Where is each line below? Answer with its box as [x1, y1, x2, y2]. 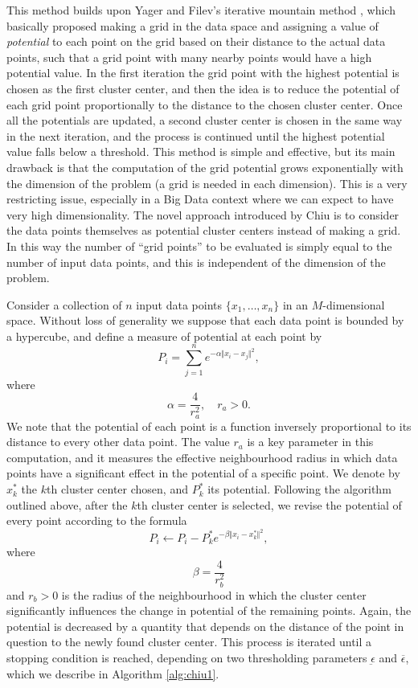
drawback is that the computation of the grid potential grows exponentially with [6, 158, 404, 175]
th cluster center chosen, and [46, 481, 188, 498]
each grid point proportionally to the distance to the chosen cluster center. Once [6, 96, 403, 113]
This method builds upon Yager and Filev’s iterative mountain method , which [6, 2, 395, 18]
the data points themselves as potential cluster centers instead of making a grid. [6, 222, 401, 239]
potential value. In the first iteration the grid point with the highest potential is [6, 64, 400, 81]
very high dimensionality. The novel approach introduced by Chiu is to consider [6, 206, 400, 223]
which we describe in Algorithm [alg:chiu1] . [6, 665, 219, 682]
